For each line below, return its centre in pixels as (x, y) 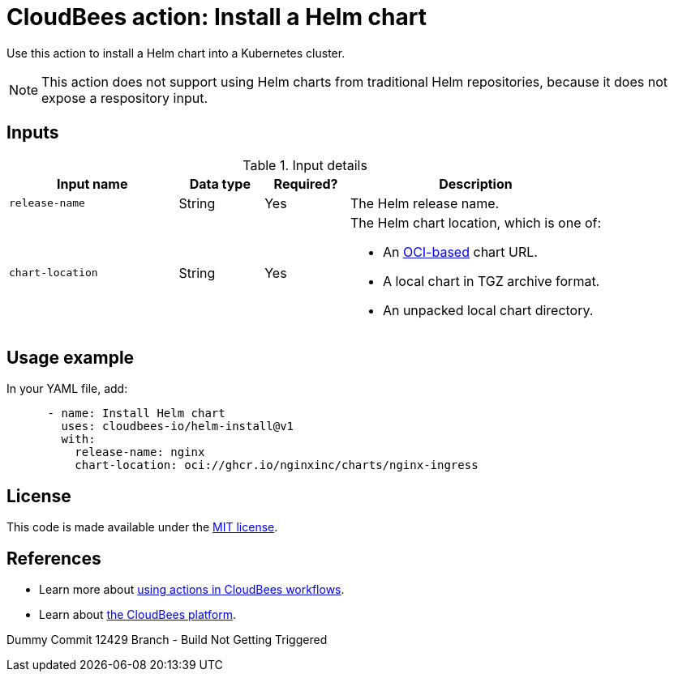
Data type (220, 183)
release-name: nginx (140, 452)
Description (476, 183)
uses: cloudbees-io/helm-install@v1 (178, 426)
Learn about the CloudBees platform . (138, 615)
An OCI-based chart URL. (460, 252)
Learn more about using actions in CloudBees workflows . (192, 590)
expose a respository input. (125, 98)
